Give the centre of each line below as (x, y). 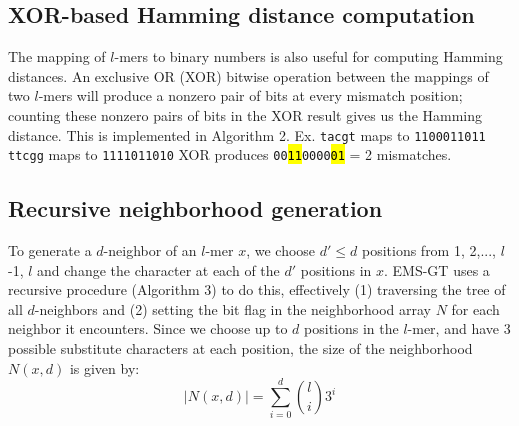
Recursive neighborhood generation (195, 208)
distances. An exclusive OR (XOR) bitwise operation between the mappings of (248, 75)
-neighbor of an (150, 250)
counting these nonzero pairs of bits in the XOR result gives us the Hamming (245, 114)
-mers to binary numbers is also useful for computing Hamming (308, 56)
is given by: (104, 367)
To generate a (50, 250)
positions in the (351, 328)
